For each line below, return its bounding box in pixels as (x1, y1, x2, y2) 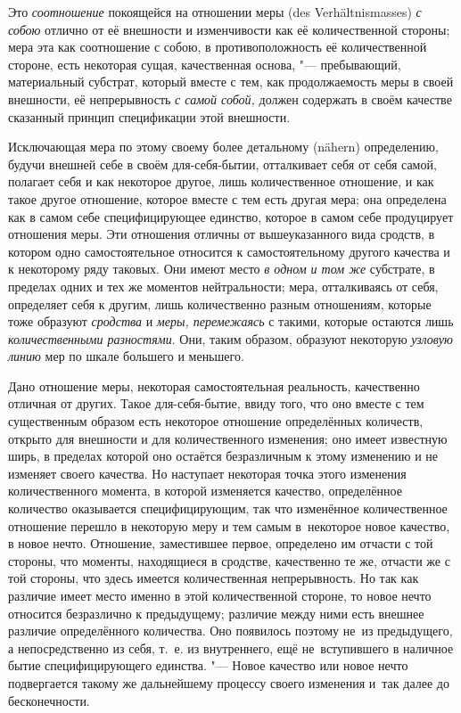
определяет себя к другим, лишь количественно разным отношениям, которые (8, 294, 432, 313)
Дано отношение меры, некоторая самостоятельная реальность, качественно (8, 376, 420, 395)
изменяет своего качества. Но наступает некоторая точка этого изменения (8, 463, 407, 482)
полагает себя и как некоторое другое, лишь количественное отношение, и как (8, 172, 434, 191)
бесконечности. (8, 691, 90, 709)
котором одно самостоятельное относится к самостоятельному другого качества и (8, 242, 450, 260)
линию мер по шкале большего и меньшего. (8, 347, 244, 365)
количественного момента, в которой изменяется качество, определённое (8, 481, 402, 500)
